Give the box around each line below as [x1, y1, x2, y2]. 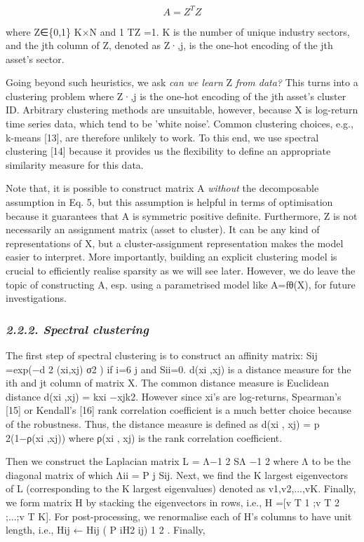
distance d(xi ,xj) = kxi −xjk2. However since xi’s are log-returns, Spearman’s [6, 389, 342, 403]
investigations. [6, 291, 67, 305]
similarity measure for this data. [6, 157, 144, 172]
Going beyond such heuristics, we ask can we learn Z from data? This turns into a [6, 75, 358, 90]
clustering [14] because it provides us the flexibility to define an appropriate [6, 144, 331, 158]
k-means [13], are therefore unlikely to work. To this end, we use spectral [6, 130, 319, 144]
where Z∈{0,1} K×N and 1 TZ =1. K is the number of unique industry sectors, [6, 24, 350, 39]
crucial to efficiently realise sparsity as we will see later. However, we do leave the [6, 263, 356, 277]
